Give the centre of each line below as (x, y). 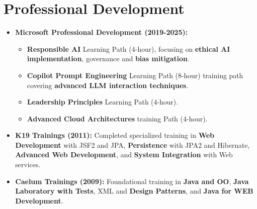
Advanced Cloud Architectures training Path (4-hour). (117, 118)
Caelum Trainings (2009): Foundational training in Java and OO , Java (132, 181)
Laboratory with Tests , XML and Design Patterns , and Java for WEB (134, 191)
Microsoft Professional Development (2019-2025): (101, 32)
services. (28, 164)
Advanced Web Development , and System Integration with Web (124, 155)
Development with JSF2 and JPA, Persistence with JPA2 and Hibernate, (132, 145)
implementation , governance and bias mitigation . (108, 58)
